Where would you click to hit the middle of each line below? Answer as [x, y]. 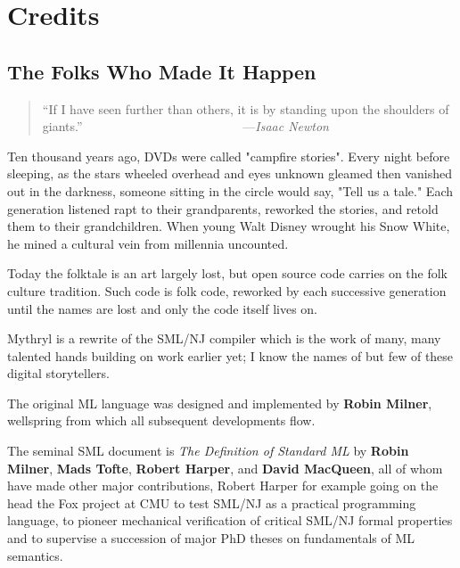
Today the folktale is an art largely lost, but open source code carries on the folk [228, 273]
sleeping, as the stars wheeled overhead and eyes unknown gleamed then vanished [230, 173]
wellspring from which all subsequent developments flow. [161, 420]
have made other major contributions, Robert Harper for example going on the [223, 486]
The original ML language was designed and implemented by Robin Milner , [220, 403]
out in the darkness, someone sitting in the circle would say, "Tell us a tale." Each [230, 190]
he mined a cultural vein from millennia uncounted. [148, 243]
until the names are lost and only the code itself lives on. [162, 308]
